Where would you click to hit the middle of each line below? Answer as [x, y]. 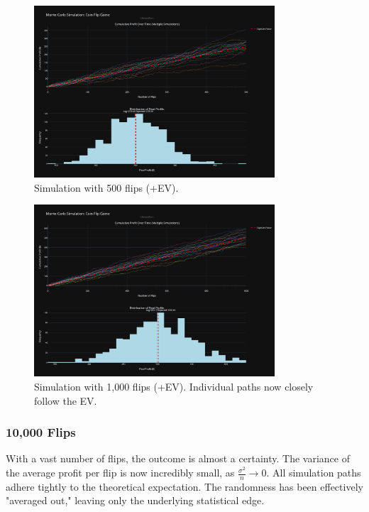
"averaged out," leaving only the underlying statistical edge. [135, 500]
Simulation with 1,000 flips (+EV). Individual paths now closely [174, 387]
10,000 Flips [41, 432]
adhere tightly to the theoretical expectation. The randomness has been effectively [184, 486]
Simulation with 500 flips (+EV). [106, 187]
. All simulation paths [314, 473]
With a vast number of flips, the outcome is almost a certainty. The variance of [178, 458]
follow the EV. [66, 400]
